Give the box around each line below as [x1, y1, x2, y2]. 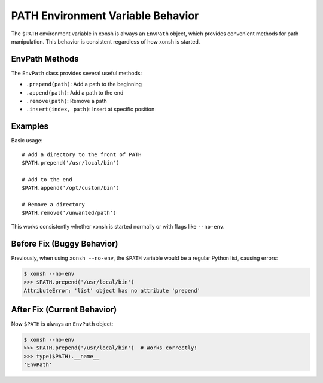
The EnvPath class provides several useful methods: [11, 69, 142, 77]
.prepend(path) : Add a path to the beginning [26, 81, 142, 88]
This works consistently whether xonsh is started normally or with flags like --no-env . [11, 223, 225, 230]
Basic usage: [11, 137, 43, 144]
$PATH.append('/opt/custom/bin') [22, 184, 120, 191]
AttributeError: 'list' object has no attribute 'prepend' [23, 287, 200, 294]
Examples [11, 121, 49, 132]
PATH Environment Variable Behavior [11, 9, 199, 22]
